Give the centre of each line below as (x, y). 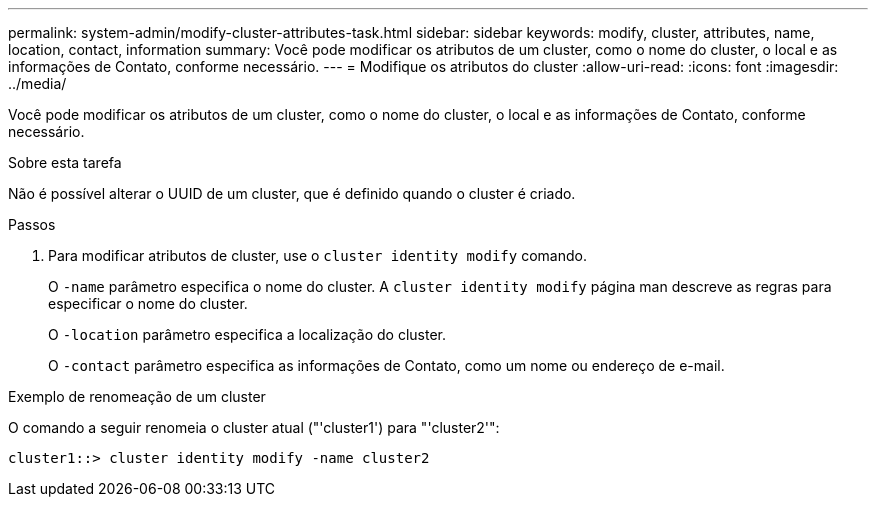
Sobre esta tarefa (65, 162)
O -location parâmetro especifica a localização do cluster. (247, 334)
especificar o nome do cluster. (148, 303)
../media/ (37, 83)
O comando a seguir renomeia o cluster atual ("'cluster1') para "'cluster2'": (254, 427)
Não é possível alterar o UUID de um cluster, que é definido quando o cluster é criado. (292, 193)
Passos (32, 224)
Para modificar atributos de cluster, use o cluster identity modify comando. (317, 255)
